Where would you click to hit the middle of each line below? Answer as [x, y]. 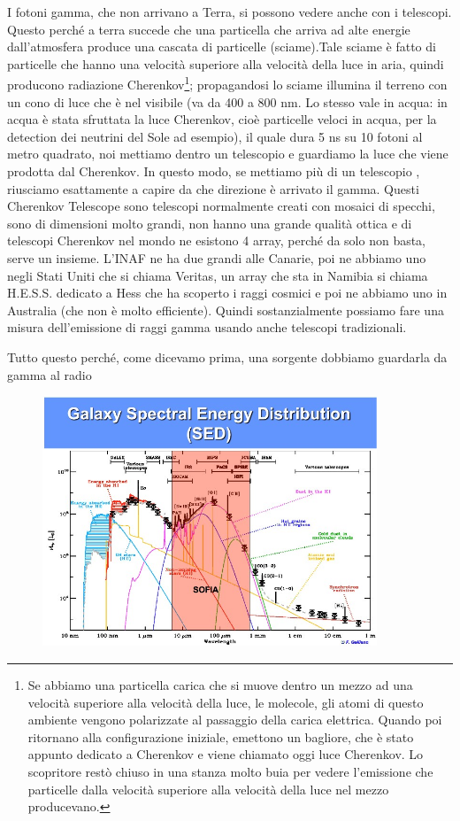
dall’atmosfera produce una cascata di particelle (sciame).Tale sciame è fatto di [222, 46]
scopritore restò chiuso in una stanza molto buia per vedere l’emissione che [230, 771]
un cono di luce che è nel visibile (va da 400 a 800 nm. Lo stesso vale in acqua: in [227, 101]
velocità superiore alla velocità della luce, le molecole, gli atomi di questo [226, 702]
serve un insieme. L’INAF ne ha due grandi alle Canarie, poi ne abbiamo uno [217, 257]
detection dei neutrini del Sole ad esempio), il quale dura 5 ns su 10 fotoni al [215, 136]
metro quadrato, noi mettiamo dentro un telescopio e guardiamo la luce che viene [228, 154]
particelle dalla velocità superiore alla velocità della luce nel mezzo [208, 789]
